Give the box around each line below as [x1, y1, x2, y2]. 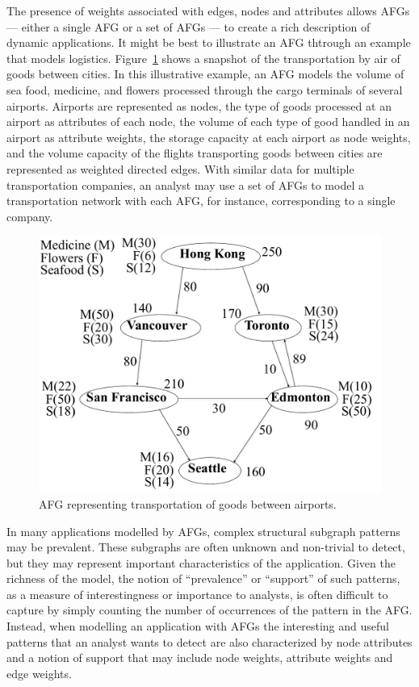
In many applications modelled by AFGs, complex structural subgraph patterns [6, 522, 400, 539]
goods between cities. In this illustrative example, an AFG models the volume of [6, 65, 404, 82]
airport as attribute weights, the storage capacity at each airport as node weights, [6, 128, 411, 145]
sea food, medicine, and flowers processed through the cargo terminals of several [6, 81, 403, 98]
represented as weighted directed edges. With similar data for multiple [6, 160, 354, 177]
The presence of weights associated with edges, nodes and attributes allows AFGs [6, 2, 410, 19]
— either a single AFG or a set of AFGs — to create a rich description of [6, 18, 371, 35]
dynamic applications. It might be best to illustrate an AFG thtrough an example [6, 34, 411, 51]
